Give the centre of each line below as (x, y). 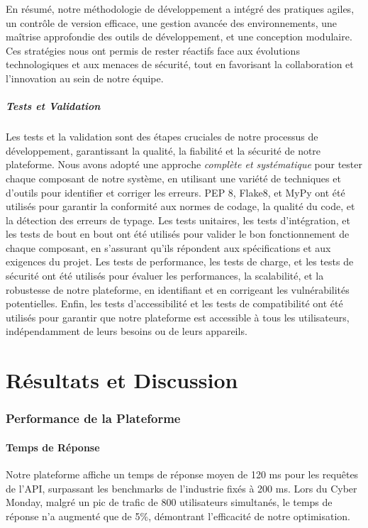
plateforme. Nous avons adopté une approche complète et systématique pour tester (184, 164)
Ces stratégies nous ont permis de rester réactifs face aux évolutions (153, 50)
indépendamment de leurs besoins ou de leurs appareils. (127, 331)
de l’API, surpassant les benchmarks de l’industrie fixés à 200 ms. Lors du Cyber (182, 488)
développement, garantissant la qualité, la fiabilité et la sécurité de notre (163, 150)
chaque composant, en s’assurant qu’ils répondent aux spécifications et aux (168, 247)
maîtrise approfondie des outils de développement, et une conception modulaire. (179, 37)
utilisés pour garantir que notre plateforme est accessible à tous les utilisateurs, (178, 317)
